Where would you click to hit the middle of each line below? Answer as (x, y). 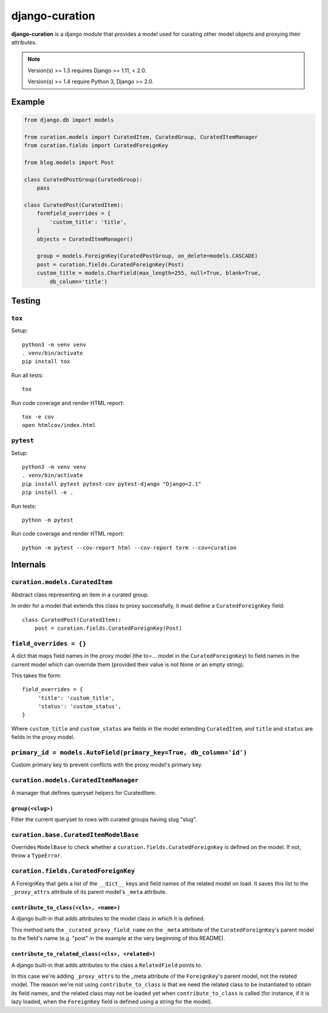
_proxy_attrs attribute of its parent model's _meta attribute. (89, 892)
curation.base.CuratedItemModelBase (75, 835)
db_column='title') (78, 281)
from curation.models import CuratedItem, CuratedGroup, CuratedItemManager (141, 137)
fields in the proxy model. (43, 737)
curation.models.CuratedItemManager (75, 780)
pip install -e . (48, 493)
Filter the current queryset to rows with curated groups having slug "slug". (104, 819)
